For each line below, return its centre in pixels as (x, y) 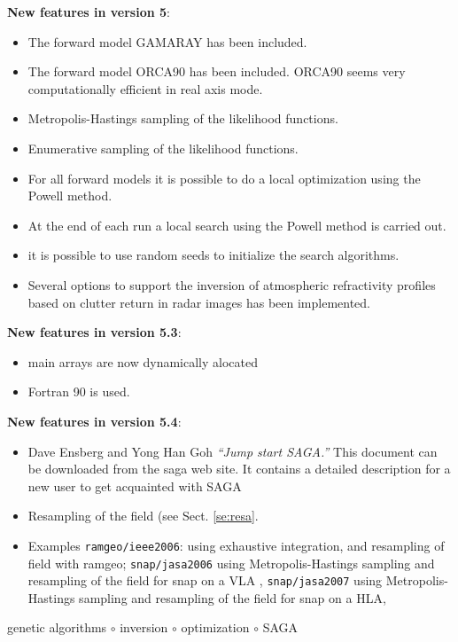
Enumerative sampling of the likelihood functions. (163, 148)
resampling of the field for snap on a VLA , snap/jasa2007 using (205, 580)
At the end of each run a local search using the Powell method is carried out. (237, 225)
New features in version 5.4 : (94, 421)
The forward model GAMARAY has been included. (167, 41)
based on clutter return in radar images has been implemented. (199, 302)
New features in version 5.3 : (94, 332)
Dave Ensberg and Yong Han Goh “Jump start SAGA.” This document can (233, 451)
